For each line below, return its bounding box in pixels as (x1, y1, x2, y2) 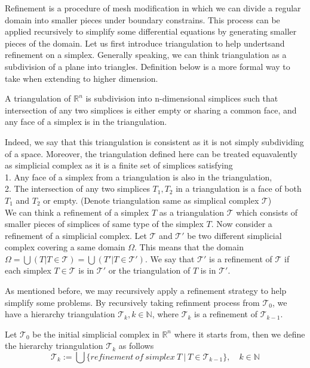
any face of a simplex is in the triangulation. (5, 115, 167, 128)
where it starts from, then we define (174, 327, 305, 340)
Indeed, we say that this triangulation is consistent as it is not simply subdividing (5, 135, 304, 148)
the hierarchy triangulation (5, 339, 103, 352)
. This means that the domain (134, 241, 244, 253)
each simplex (5, 264, 51, 277)
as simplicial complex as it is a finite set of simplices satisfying (5, 159, 233, 171)
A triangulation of (5, 92, 71, 105)
